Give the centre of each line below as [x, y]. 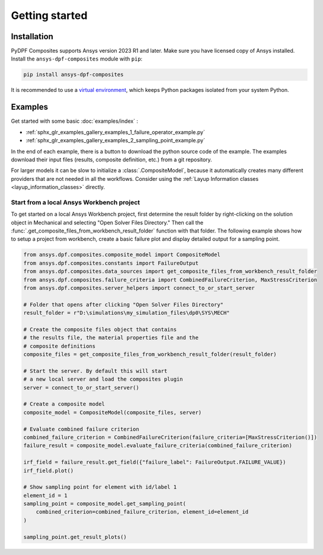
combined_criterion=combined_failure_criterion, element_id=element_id [142, 512]
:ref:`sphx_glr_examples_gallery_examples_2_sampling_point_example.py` [116, 141]
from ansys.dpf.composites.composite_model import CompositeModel [122, 255]
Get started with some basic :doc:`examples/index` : [75, 121]
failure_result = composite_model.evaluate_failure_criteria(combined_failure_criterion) [158, 446]
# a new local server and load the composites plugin [103, 379]
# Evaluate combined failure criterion [81, 429]
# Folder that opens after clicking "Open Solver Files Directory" [124, 304]
